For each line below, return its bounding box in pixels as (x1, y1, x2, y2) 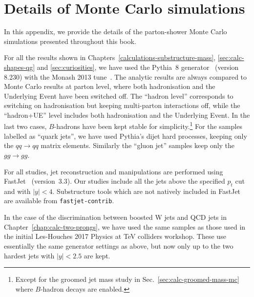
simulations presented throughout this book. (4, 36, 136, 46)
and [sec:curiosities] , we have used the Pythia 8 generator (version (37, 62, 239, 72)
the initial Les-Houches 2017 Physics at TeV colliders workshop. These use (4, 231, 226, 241)
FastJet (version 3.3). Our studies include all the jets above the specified (4, 176, 225, 186)
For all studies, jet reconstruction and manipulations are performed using (4, 166, 223, 176)
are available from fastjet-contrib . (4, 195, 114, 206)
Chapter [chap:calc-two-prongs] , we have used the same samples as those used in (4, 221, 246, 232)
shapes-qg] (4, 62, 35, 72)
